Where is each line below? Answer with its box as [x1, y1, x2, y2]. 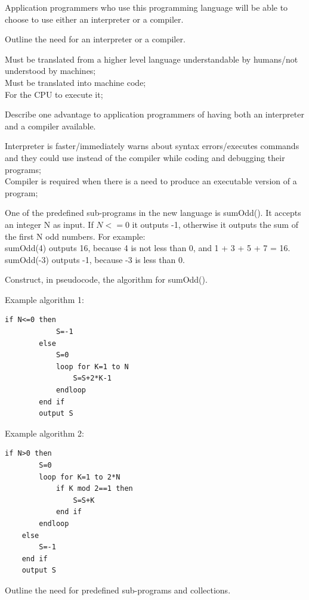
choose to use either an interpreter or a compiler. [5, 13, 184, 25]
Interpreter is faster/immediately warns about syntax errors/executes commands [5, 140, 299, 152]
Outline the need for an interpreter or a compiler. [5, 33, 186, 45]
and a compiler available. [5, 119, 96, 132]
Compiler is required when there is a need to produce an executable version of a [5, 175, 297, 187]
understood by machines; [5, 64, 96, 77]
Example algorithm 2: [5, 426, 84, 439]
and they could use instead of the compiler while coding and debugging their [5, 151, 285, 163]
